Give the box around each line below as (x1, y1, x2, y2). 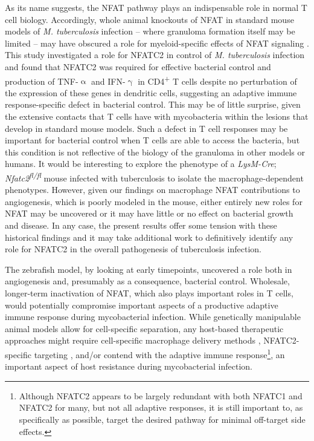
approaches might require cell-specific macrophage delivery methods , (5, 334, 261, 347)
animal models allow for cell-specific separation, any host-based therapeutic (5, 322, 284, 335)
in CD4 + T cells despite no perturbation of (138, 73, 297, 87)
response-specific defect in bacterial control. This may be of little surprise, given (5, 98, 301, 111)
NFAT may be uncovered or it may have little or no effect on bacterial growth (5, 207, 293, 220)
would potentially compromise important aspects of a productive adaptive (5, 298, 278, 311)
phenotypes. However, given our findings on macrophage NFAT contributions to (5, 183, 300, 196)
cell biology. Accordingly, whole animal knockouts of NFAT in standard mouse (5, 13, 294, 25)
